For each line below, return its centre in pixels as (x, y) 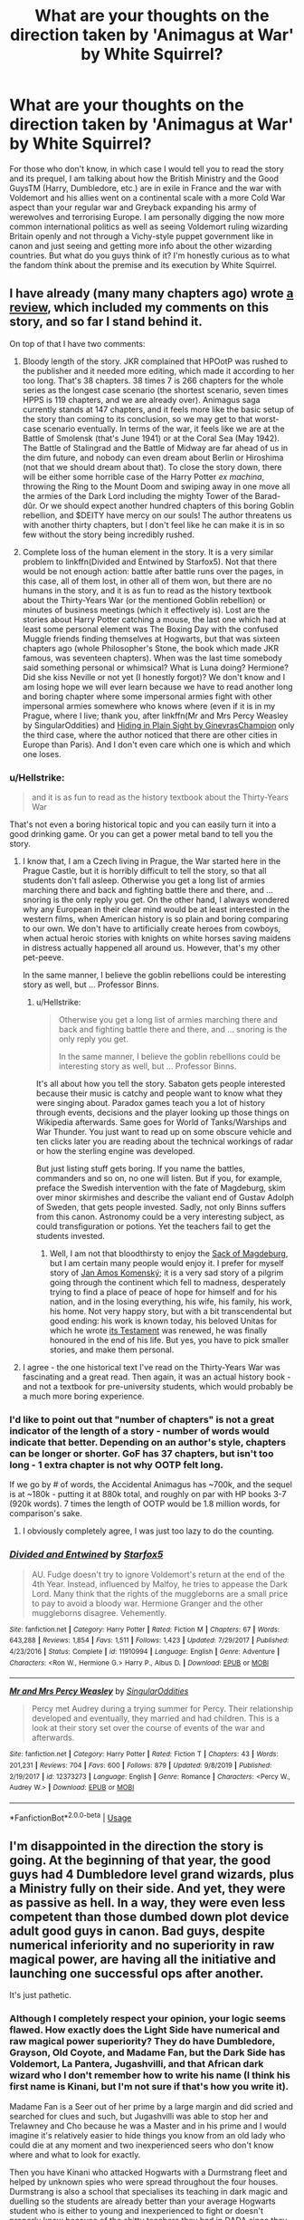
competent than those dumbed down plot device (149, 1917)
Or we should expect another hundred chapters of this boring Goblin (167, 505)
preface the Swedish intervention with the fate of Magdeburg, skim (161, 1188)
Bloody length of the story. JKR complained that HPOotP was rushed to (155, 361)
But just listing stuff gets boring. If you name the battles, (141, 1168)
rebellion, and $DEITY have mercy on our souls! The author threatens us (157, 515)
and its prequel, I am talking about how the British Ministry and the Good (144, 178)
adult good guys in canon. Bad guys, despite (137, 1931)
